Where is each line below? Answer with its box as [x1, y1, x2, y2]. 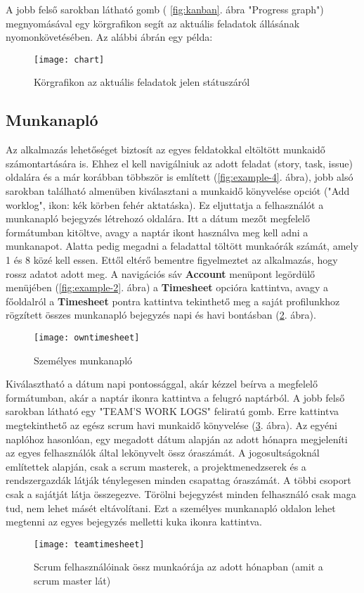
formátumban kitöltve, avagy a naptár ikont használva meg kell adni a [6, 224, 308, 239]
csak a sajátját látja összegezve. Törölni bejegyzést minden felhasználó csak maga [6, 486, 356, 501]
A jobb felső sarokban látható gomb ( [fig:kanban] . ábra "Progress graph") [6, 2, 324, 16]
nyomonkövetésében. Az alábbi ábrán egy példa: [6, 30, 213, 44]
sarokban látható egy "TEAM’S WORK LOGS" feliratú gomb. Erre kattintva [6, 404, 339, 419]
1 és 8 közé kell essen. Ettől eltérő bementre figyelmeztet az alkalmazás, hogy [6, 252, 338, 267]
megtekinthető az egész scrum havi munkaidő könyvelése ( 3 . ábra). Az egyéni [6, 417, 337, 432]
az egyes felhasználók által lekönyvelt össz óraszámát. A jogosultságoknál [6, 445, 320, 460]
